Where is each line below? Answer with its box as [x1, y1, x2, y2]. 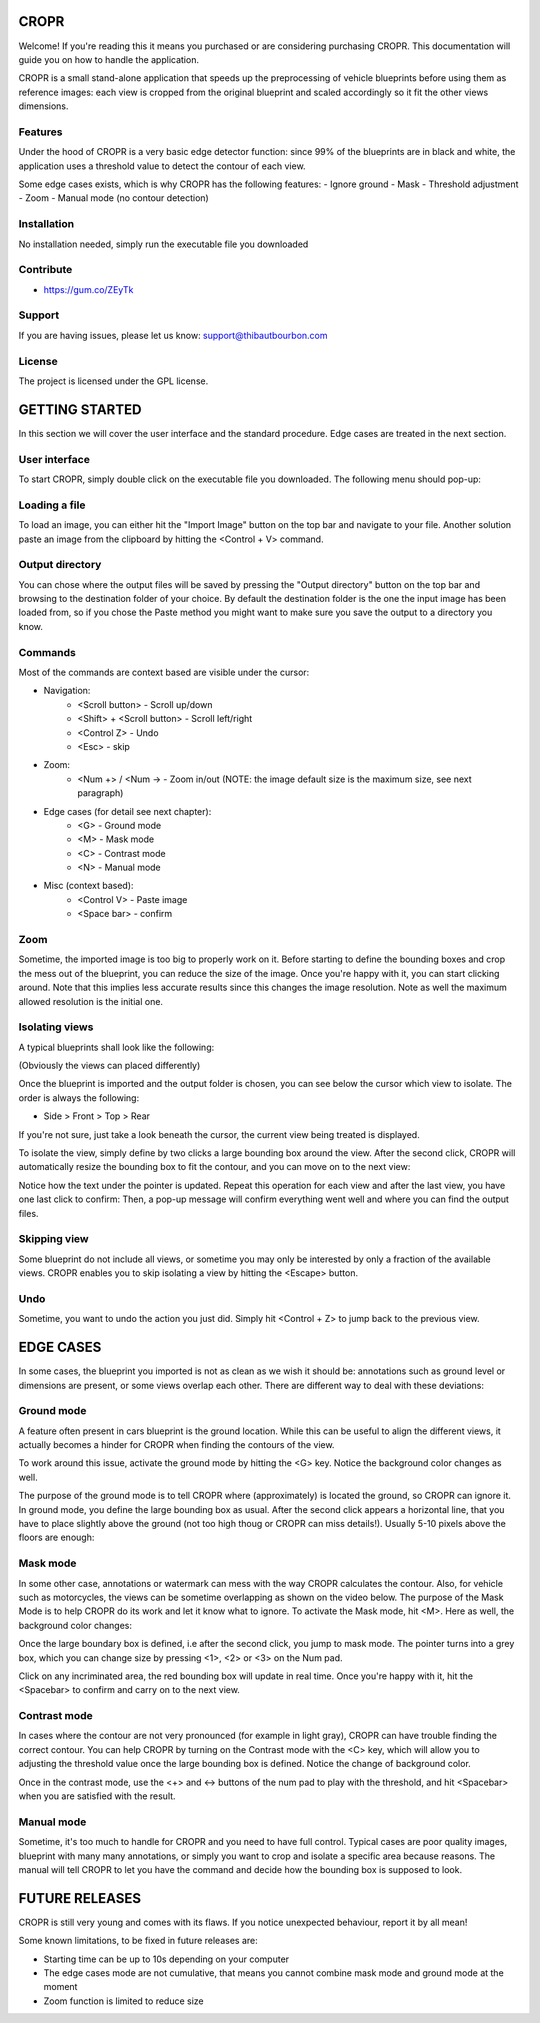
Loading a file [18, 498, 86, 512]
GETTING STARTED [18, 401, 142, 418]
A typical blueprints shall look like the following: [18, 1041, 215, 1053]
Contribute [18, 263, 73, 277]
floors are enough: [18, 1531, 95, 1544]
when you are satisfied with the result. [18, 1790, 176, 1802]
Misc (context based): [43, 880, 134, 892]
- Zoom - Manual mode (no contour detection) [18, 192, 209, 204]
